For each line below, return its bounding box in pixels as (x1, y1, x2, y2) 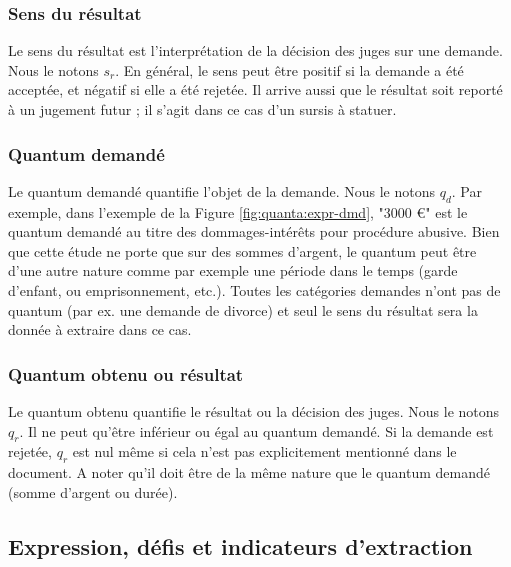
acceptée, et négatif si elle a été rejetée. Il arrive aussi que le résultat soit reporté (8, 79, 503, 100)
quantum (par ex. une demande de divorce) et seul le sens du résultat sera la (8, 299, 478, 320)
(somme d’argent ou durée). (8, 481, 178, 502)
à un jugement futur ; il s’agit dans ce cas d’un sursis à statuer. (8, 99, 397, 119)
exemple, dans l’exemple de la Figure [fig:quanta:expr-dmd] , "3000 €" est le (8, 201, 468, 222)
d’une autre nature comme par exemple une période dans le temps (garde (8, 260, 458, 281)
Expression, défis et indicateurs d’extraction (8, 530, 473, 561)
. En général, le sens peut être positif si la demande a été (115, 59, 464, 80)
